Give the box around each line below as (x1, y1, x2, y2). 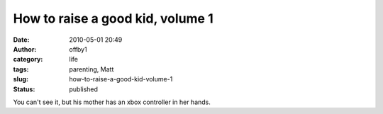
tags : (13, 64, 29, 74)
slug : (13, 75, 28, 84)
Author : (13, 45, 37, 53)
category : (13, 55, 43, 64)
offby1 (69, 45, 88, 53)
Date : (13, 35, 30, 44)
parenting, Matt (69, 64, 114, 74)
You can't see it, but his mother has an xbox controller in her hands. (13, 98, 211, 106)
